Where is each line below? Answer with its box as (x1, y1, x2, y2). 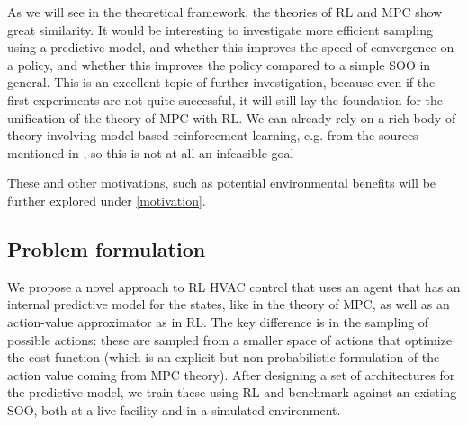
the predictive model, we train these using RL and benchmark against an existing (7, 383, 457, 402)
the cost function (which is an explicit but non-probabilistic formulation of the (7, 348, 440, 367)
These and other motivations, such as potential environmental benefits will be (7, 173, 436, 192)
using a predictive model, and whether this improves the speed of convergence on (7, 38, 454, 57)
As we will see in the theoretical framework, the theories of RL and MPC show (7, 3, 443, 21)
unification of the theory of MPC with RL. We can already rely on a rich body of (7, 108, 456, 127)
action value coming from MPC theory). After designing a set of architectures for (7, 365, 455, 384)
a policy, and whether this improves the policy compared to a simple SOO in (7, 55, 431, 74)
